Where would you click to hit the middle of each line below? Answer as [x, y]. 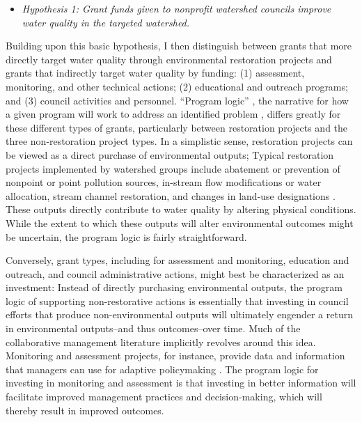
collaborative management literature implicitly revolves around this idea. [161, 342]
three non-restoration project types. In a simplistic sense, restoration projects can [179, 141]
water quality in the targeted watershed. [106, 22]
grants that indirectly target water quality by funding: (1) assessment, [155, 73]
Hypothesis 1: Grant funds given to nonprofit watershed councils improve [176, 8]
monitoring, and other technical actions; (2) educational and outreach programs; [177, 86]
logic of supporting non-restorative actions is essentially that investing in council [177, 300]
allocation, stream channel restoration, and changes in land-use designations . [171, 195]
